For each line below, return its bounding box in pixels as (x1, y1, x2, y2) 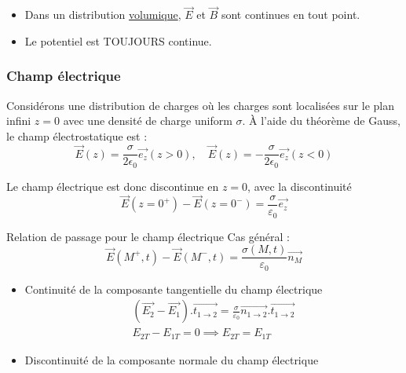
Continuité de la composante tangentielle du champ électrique (24, 280, 323, 297)
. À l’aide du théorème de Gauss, (242, 112, 401, 129)
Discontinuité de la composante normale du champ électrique (24, 351, 319, 368)
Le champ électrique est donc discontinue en (6, 177, 219, 194)
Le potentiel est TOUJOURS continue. (24, 32, 212, 49)
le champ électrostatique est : (6, 127, 148, 144)
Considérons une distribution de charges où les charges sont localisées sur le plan (6, 97, 395, 113)
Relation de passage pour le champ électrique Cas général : (6, 228, 291, 244)
